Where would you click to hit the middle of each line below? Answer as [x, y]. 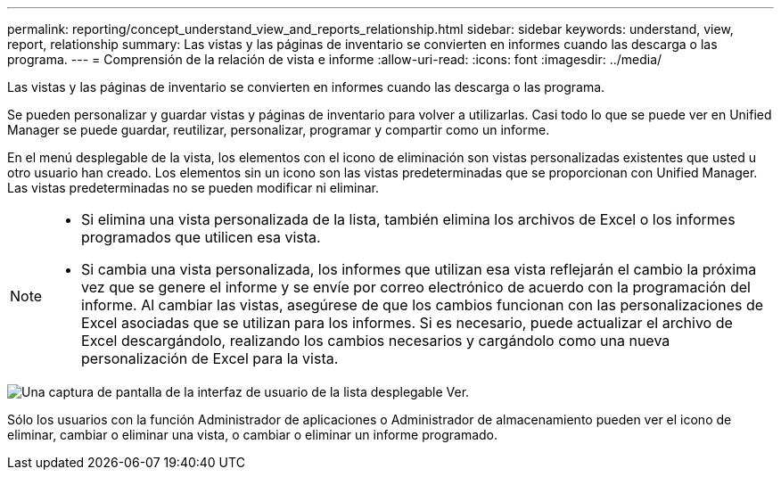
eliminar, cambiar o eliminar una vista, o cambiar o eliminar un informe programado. [253, 435]
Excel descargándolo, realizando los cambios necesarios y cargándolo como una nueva [376, 341]
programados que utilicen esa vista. [201, 237]
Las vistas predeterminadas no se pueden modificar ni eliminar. [193, 188]
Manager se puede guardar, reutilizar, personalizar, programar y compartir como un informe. [279, 130]
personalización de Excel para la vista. [210, 358]
